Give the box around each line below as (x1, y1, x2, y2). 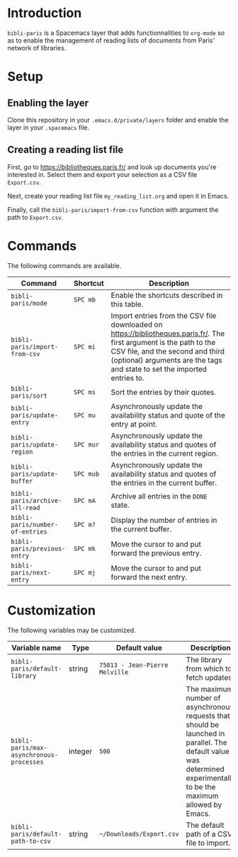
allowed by (186, 799, 222, 809)
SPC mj (73, 568, 96, 577)
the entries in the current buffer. (110, 478, 217, 488)
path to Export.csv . (7, 213, 64, 221)
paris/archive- (11, 496, 62, 504)
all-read (11, 504, 40, 511)
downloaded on (110, 319, 163, 329)
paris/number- (11, 521, 59, 528)
